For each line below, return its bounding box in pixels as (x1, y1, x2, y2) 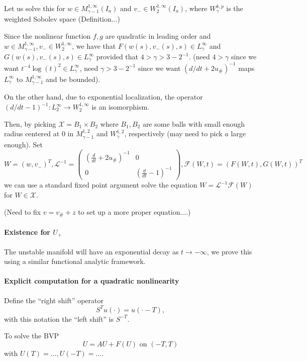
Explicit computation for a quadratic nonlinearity (4, 276, 179, 286)
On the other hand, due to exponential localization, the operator (4, 92, 203, 102)
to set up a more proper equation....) (78, 206, 191, 217)
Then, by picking (4, 118, 56, 129)
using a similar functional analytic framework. (4, 256, 146, 266)
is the (226, 3, 243, 13)
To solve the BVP (4, 330, 59, 341)
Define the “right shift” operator (4, 295, 104, 305)
